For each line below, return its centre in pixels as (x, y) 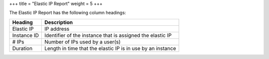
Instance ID (26, 35)
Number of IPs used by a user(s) (82, 42)
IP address (57, 29)
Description (59, 22)
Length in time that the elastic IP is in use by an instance (110, 48)
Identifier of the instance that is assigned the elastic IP (108, 35)
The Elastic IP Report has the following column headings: (68, 13)
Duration (22, 48)
